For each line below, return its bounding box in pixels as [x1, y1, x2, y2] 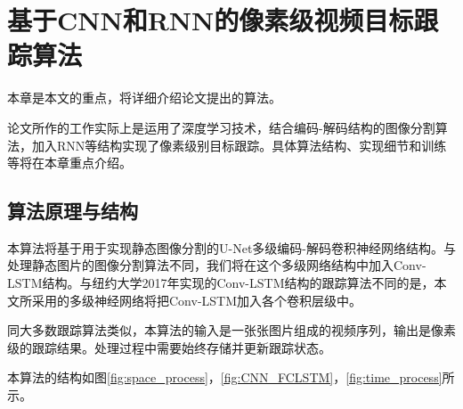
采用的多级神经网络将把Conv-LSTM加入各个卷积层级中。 [31, 290, 362, 309]
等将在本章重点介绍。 [7, 153, 132, 172]
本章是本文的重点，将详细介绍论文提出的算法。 [7, 88, 281, 107]
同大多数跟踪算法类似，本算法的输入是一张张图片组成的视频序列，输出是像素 [7, 321, 456, 339]
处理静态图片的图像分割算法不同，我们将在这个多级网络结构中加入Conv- [7, 256, 426, 274]
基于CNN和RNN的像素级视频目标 [7, 2, 414, 38]
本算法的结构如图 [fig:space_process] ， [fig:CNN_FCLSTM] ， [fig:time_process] [7, 368, 443, 387]
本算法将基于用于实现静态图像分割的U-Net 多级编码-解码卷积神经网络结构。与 [7, 238, 456, 257]
